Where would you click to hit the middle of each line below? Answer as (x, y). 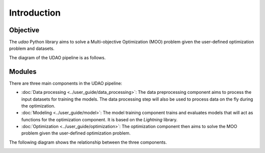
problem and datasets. (32, 48)
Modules (23, 72)
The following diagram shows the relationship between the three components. (88, 142)
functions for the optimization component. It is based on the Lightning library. (99, 119)
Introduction (35, 13)
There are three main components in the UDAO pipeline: (66, 83)
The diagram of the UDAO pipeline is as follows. (57, 57)
